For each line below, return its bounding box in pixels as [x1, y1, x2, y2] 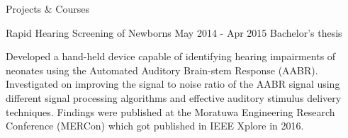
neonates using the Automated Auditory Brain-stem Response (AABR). [6, 62, 318, 77]
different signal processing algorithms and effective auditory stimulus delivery [6, 90, 342, 105]
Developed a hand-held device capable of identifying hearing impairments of [6, 49, 336, 64]
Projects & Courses [6, 1, 89, 16]
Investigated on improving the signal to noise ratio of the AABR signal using [6, 76, 340, 91]
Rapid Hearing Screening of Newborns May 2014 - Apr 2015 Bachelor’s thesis [6, 25, 342, 40]
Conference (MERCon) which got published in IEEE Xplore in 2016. [6, 118, 304, 133]
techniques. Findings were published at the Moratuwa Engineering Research [6, 104, 335, 119]
